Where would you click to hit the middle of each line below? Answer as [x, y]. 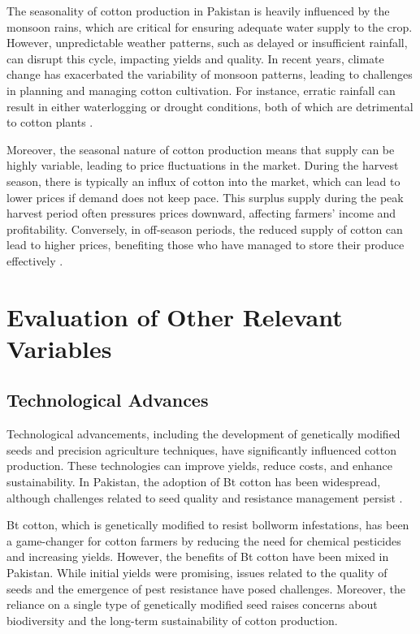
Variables [59, 348]
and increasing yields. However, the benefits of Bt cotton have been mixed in [198, 556]
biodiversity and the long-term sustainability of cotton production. [172, 620]
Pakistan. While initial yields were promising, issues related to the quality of [197, 573]
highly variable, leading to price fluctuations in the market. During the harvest [203, 165]
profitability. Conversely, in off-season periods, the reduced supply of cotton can [205, 229]
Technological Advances [108, 400]
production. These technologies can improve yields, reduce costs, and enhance [199, 466]
